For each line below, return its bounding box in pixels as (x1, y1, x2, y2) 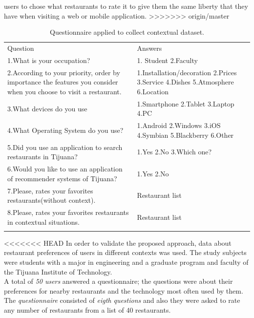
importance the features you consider (7, 77, 118, 87)
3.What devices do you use (7, 103, 87, 113)
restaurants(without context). (7, 195, 96, 205)
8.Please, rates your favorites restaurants (7, 207, 129, 217)
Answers (137, 43, 162, 53)
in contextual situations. (7, 216, 80, 227)
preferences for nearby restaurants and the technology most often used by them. (4, 285, 243, 296)
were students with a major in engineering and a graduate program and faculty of (4, 257, 249, 267)
